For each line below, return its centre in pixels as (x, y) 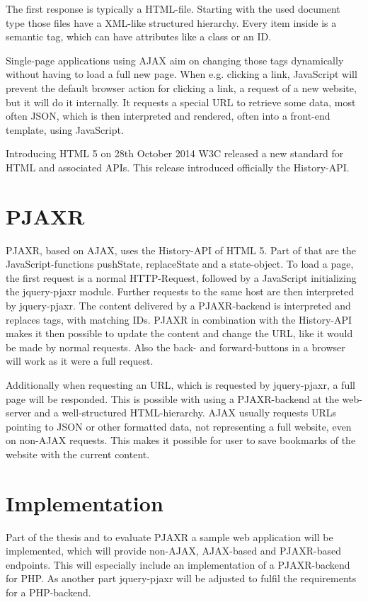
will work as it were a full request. (80, 361)
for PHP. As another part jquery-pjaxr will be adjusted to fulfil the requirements (181, 578)
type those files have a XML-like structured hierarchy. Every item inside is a (171, 22)
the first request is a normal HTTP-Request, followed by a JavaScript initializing (181, 277)
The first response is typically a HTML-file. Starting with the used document (173, 8)
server (18, 413)
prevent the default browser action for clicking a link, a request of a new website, (181, 87)
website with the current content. (78, 454)
